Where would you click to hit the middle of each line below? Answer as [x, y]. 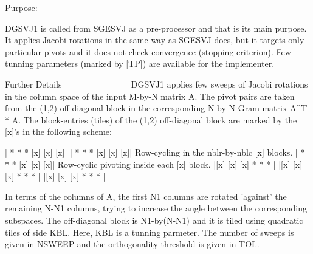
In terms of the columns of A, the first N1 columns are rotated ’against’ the [146, 196]
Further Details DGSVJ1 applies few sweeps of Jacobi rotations [156, 84]
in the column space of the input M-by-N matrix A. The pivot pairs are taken [150, 96]
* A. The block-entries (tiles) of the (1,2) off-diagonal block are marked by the [151, 119]
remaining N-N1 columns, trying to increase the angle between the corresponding [156, 208]
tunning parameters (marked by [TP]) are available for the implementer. [140, 63]
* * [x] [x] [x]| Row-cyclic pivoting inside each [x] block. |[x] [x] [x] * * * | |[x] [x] [154, 164]
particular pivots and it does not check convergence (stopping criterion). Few [148, 51]
